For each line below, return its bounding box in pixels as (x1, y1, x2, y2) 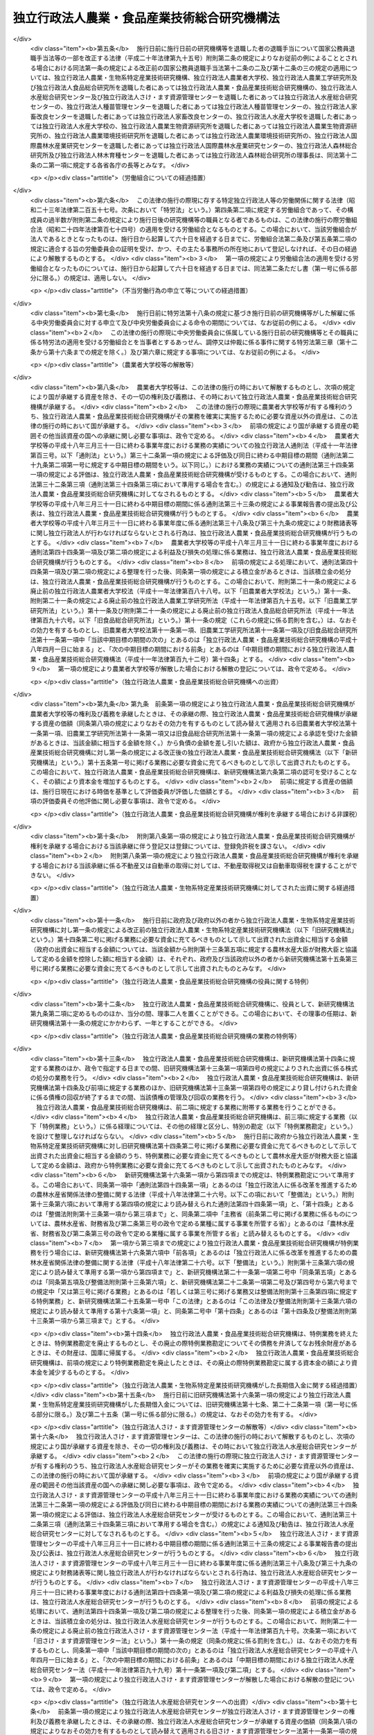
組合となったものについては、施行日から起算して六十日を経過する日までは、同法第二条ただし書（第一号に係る (35, 264, 351, 272)
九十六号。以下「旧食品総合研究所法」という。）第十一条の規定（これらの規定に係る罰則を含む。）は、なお (48, 616, 352, 625)
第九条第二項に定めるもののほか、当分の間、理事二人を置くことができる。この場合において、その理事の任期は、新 (30, 1010, 357, 1018)
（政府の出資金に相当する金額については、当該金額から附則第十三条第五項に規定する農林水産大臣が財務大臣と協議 (30, 945, 358, 954)
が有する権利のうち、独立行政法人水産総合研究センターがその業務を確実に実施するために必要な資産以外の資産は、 (30, 1462, 358, 1470)
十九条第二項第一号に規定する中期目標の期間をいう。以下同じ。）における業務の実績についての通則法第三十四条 (30, 460, 348, 468)
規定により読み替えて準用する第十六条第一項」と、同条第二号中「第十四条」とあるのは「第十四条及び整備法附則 (30, 1307, 351, 1315)
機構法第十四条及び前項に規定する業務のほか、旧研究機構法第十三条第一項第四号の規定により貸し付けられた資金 (35, 1083, 358, 1092)
